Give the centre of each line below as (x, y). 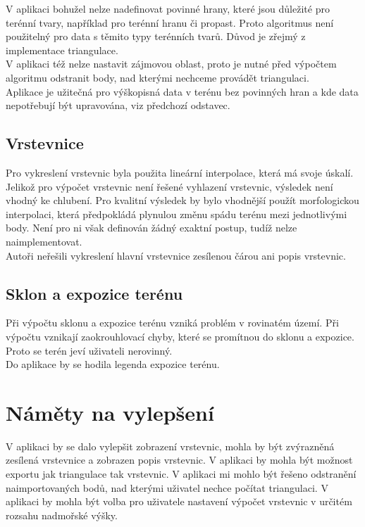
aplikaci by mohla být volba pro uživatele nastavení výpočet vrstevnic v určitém (179, 501)
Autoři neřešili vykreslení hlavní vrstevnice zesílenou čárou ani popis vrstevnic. (176, 255)
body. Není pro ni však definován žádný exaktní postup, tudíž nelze (151, 228)
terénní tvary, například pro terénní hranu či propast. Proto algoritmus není (170, 22)
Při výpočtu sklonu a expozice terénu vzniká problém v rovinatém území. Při (172, 323)
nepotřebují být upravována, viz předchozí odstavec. (118, 105)
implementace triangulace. (62, 50)
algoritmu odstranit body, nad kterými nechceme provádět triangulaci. (157, 77)
